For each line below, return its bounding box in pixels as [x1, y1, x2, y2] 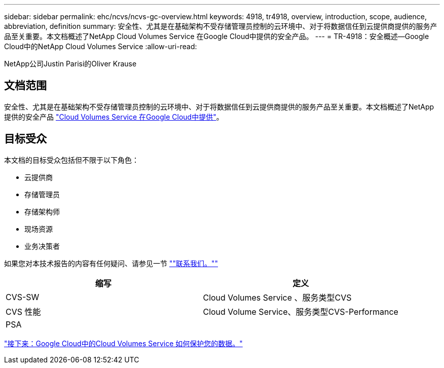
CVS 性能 [6, 306, 41, 317]
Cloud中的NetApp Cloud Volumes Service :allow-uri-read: [4, 42, 197, 51]
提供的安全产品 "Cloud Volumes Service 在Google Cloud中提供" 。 [4, 112, 224, 121]
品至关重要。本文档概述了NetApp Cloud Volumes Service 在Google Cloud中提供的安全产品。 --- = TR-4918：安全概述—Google [4, 32, 429, 41]
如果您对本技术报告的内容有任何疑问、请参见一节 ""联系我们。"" [4, 259, 218, 268]
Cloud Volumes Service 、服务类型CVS [203, 292, 352, 303]
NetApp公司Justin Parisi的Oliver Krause [4, 59, 137, 68]
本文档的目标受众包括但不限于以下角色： [4, 155, 139, 164]
